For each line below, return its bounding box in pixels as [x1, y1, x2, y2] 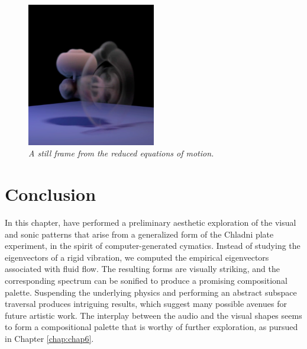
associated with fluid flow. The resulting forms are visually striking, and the [5, 262, 280, 275]
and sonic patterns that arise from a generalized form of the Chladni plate [5, 228, 274, 240]
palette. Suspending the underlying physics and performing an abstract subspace [5, 286, 297, 298]
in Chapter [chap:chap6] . [5, 332, 94, 344]
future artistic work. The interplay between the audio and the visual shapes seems [5, 309, 302, 321]
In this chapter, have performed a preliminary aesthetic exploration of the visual [5, 216, 296, 229]
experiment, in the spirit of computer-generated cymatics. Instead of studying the [5, 239, 300, 252]
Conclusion [5, 182, 96, 206]
